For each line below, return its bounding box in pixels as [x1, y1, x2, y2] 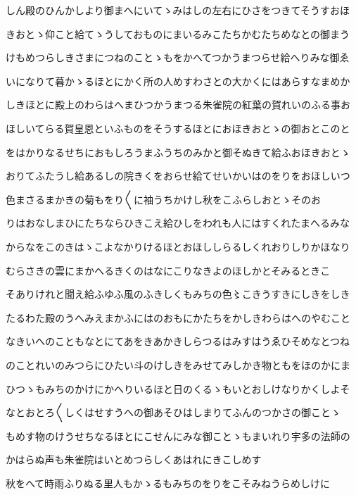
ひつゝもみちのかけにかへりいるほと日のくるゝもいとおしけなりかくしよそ [6, 381, 350, 396]
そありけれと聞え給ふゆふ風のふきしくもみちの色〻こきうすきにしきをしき [6, 287, 350, 301]
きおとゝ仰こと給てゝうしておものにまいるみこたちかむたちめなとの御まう [6, 26, 350, 41]
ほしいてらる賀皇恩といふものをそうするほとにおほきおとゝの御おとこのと [6, 120, 350, 135]
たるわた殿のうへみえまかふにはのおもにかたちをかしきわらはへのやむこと [6, 310, 350, 325]
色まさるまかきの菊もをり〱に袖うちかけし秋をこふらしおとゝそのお [6, 192, 321, 206]
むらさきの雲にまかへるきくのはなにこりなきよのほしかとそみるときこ [6, 263, 331, 277]
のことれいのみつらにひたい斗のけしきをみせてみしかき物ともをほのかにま [6, 357, 350, 372]
